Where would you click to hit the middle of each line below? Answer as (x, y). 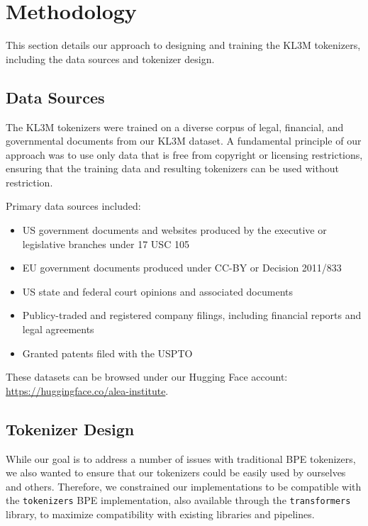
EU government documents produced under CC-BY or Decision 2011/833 (182, 268)
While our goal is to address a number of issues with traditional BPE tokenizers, (181, 458)
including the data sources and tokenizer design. (110, 58)
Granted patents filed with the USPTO (107, 353)
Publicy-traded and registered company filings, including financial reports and (192, 315)
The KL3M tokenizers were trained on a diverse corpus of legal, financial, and (175, 127)
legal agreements (58, 329)
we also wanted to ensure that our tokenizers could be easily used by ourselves (176, 472)
